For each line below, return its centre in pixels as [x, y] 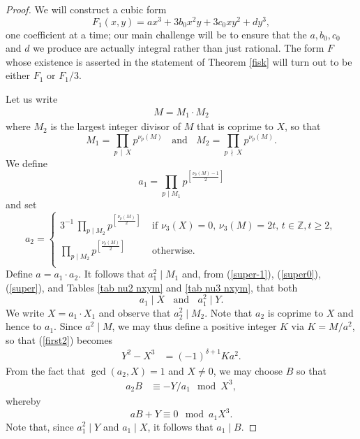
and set [21, 204]
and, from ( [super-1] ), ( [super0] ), [251, 274]
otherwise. [174, 251]
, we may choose [248, 370]
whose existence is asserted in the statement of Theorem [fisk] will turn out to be [179, 61]
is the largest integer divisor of [116, 126]
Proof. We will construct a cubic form [86, 9]
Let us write [32, 99]
